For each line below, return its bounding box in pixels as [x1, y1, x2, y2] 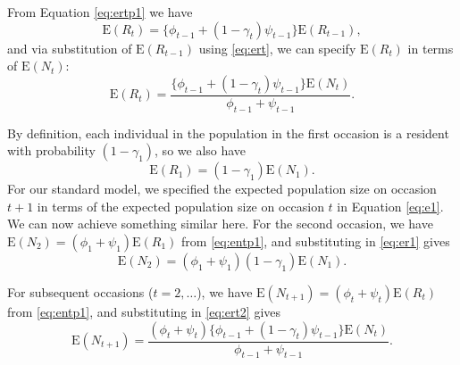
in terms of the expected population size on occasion [37, 196, 324, 215]
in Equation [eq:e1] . [337, 196, 444, 215]
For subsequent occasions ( [7, 282, 154, 301]
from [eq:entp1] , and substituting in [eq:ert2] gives [7, 302, 281, 320]
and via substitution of [7, 38, 132, 57]
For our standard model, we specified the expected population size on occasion [7, 179, 437, 198]
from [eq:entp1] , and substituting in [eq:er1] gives [181, 231, 450, 250]
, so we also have [155, 141, 247, 160]
